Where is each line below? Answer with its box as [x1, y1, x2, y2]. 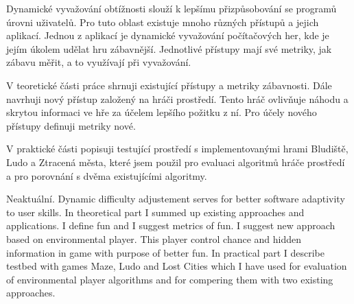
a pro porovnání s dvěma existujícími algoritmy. [6, 168, 207, 183]
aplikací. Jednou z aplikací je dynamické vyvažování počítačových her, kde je [6, 28, 329, 43]
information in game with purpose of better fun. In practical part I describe [6, 245, 324, 259]
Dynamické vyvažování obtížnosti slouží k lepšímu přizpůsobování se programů [6, 1, 337, 15]
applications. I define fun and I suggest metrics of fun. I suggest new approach [6, 218, 335, 233]
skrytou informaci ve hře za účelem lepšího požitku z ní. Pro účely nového [6, 105, 317, 119]
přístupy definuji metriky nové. [6, 118, 136, 132]
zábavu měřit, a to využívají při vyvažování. [6, 55, 191, 69]
